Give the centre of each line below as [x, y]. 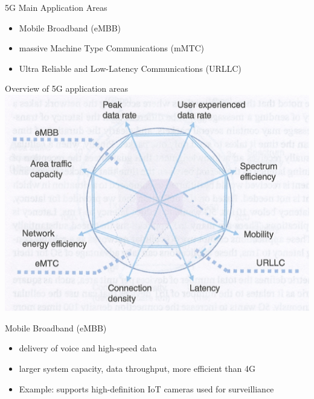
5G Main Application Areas [56, 7]
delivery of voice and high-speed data [88, 348]
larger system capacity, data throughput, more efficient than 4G [137, 369]
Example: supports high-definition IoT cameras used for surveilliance [146, 388]
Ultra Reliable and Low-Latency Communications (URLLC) [130, 68]
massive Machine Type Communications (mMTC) [112, 48]
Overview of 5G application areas [67, 88]
